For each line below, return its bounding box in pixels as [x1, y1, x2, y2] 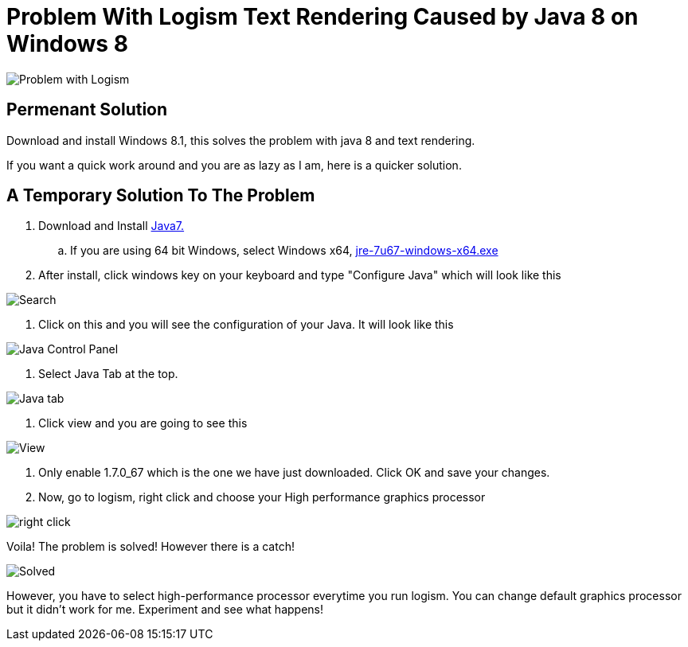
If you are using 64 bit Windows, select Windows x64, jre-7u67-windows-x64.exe [70, 244, 498, 258]
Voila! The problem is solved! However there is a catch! [6, 540, 295, 554]
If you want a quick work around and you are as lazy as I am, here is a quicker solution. [6, 158, 462, 172]
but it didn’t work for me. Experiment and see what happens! [6, 602, 324, 617]
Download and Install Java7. [38, 219, 185, 233]
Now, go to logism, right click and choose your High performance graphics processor [38, 490, 486, 505]
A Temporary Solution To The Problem [6, 185, 315, 206]
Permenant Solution [6, 99, 168, 120]
